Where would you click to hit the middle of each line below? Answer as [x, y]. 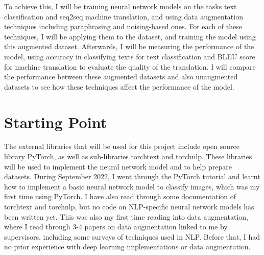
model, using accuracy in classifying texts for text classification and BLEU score [130, 56]
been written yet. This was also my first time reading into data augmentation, [126, 216]
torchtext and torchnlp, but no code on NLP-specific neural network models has [129, 207]
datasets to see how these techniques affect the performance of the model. [119, 86]
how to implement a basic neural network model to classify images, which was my [132, 186]
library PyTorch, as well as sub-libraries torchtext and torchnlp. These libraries [128, 156]
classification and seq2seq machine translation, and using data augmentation [124, 16]
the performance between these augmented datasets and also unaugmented [121, 77]
